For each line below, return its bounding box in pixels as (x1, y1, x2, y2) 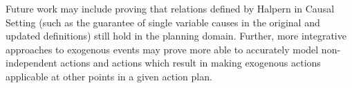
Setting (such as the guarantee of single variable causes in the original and (6, 15, 320, 29)
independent (6, 55, 57, 70)
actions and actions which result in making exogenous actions (60, 55, 321, 70)
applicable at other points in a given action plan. (6, 69, 212, 83)
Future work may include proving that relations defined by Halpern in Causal (6, 1, 335, 15)
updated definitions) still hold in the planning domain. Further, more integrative (6, 28, 346, 43)
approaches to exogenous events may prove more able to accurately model (6, 42, 319, 56)
